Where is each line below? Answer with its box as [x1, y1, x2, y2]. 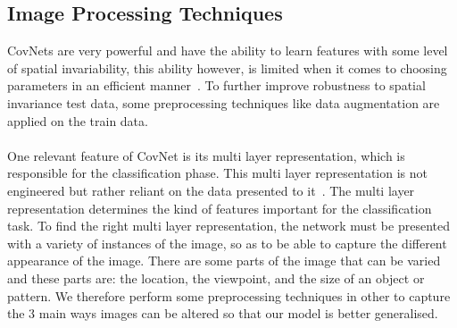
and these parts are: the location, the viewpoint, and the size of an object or [7, 268, 425, 287]
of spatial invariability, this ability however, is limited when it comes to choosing [7, 58, 447, 77]
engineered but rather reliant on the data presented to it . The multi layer [7, 181, 415, 199]
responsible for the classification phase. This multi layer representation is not [7, 164, 428, 182]
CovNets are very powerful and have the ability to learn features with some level [7, 41, 448, 60]
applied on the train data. [7, 111, 148, 130]
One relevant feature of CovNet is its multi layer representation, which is [7, 146, 405, 164]
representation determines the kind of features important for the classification [7, 198, 432, 217]
